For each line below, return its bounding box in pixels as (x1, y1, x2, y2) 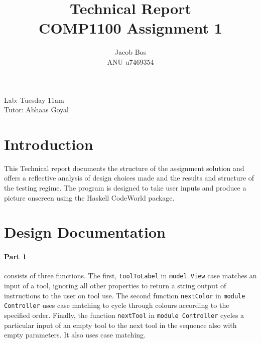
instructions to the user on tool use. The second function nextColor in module (4, 290, 245, 300)
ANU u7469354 (107, 56, 154, 67)
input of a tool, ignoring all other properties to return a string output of (4, 280, 226, 291)
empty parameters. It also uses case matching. (4, 329, 146, 340)
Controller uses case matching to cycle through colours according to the (4, 300, 229, 310)
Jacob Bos (114, 47, 147, 57)
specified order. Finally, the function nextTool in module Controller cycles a (4, 309, 244, 320)
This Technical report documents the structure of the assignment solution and (4, 162, 244, 173)
